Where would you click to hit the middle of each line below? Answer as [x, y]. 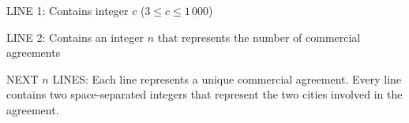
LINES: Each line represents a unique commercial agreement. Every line [227, 78]
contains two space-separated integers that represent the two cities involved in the [204, 94]
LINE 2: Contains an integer [75, 37]
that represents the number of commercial [259, 37]
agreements [34, 52]
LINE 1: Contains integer [68, 10]
